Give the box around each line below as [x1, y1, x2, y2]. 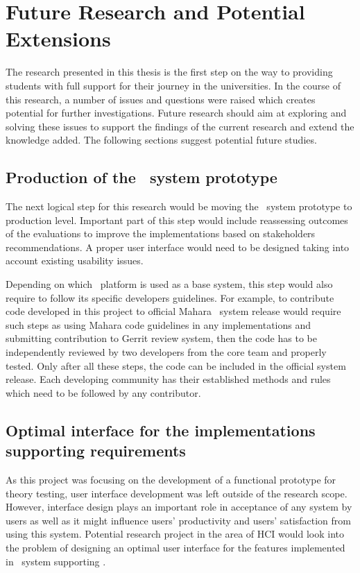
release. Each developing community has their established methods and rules [6, 372, 331, 386]
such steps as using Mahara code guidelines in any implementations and [6, 317, 311, 332]
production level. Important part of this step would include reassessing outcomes [6, 212, 348, 227]
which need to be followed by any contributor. [6, 385, 201, 400]
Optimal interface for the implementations [6, 419, 316, 441]
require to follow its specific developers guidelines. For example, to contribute [6, 290, 334, 305]
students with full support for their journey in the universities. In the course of [6, 78, 341, 92]
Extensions [6, 24, 111, 53]
